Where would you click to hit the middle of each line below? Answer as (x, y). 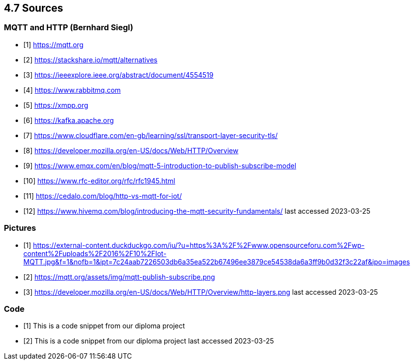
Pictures (20, 228)
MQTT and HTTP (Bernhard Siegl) (69, 28)
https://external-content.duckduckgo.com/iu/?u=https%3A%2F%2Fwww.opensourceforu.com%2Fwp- (199, 245)
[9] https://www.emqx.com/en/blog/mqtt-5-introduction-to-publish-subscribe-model (160, 165)
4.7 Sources (34, 8)
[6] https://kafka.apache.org (69, 120)
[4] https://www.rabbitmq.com (72, 90)
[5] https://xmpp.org (56, 105)
